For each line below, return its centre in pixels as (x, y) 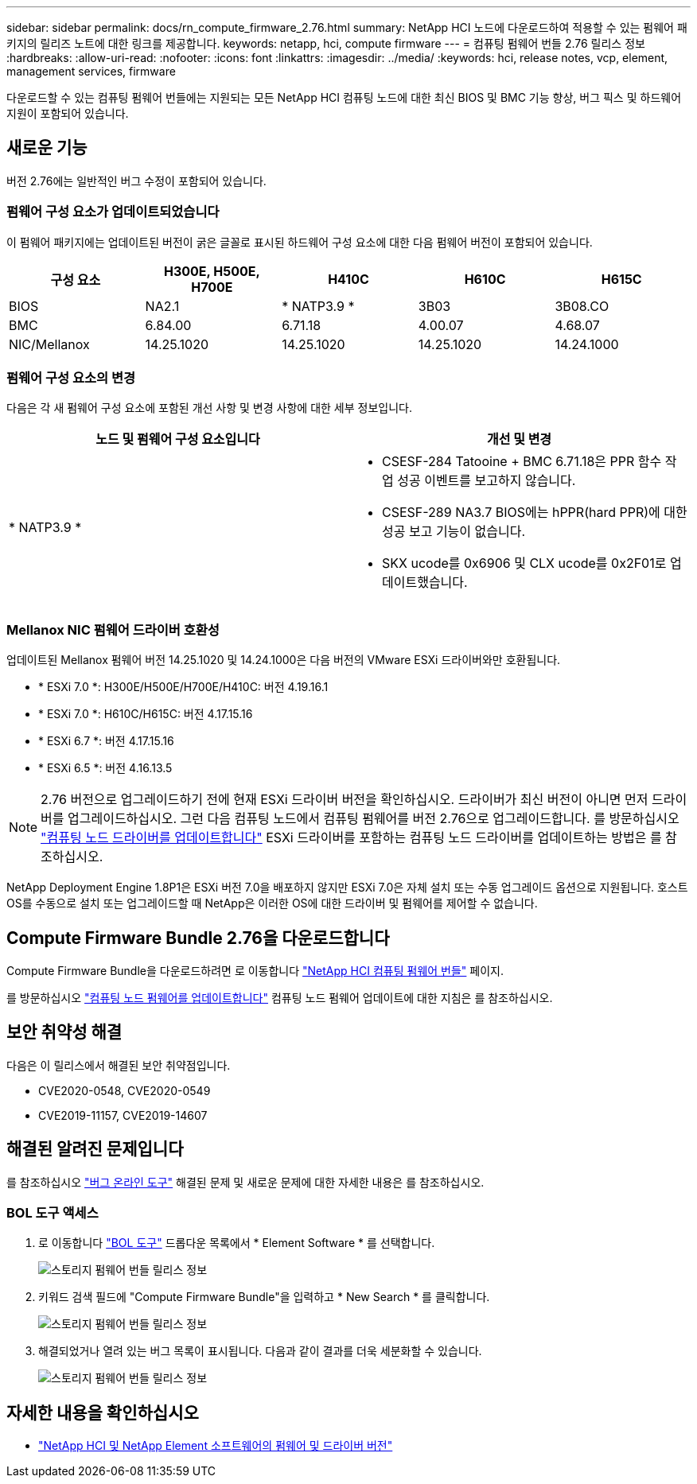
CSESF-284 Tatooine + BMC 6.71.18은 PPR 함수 (522, 462)
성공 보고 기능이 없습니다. (454, 532)
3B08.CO (582, 306)
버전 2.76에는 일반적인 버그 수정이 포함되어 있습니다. (136, 181)
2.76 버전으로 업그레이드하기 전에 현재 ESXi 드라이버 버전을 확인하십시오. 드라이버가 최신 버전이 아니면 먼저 (345, 800)
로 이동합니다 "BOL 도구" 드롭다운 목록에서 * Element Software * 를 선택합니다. (237, 1243)
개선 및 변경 (519, 439)
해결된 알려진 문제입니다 (95, 1149)
